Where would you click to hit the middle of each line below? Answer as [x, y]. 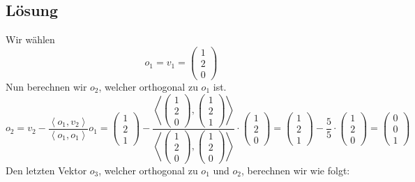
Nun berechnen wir [46, 86]
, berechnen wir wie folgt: [296, 170]
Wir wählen [30, 39]
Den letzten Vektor [46, 170]
